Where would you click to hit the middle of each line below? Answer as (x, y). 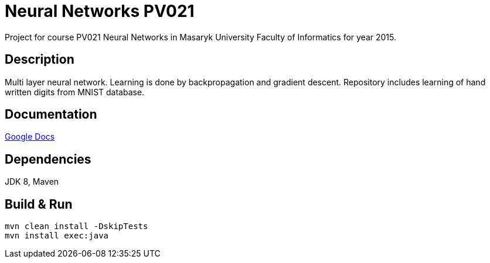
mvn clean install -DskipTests (76, 226)
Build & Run (39, 204)
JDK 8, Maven (32, 182)
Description (40, 60)
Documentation (51, 115)
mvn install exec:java (57, 236)
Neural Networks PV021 (100, 11)
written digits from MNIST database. (75, 92)
